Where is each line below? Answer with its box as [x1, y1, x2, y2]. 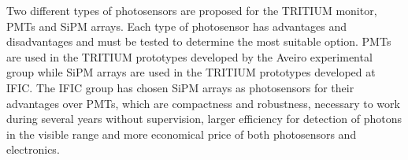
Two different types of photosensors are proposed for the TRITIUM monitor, [6, 2, 377, 18]
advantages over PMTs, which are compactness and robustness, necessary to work [6, 95, 400, 111]
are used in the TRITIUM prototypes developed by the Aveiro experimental [6, 48, 373, 65]
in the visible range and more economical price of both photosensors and [6, 125, 357, 142]
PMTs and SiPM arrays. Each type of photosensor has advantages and [6, 17, 347, 34]
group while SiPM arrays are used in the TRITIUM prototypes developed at [6, 64, 376, 80]
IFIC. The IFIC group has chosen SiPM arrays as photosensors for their [6, 79, 354, 95]
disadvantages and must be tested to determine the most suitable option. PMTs [6, 33, 391, 50]
